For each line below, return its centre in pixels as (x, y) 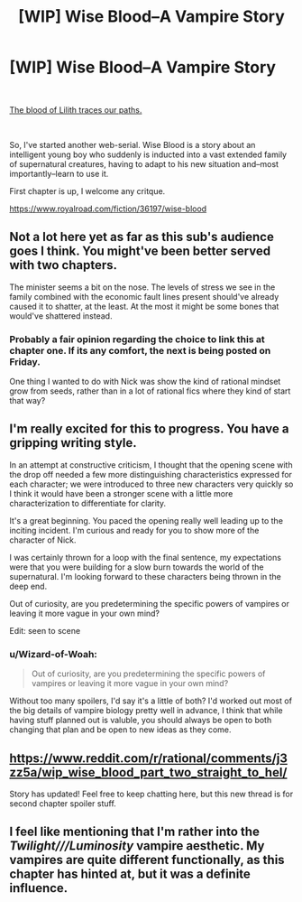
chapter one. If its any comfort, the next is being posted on (140, 350)
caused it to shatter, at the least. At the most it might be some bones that (144, 306)
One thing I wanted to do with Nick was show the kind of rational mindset (145, 382)
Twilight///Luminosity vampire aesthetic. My (137, 846)
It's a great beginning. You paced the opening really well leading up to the (146, 520)
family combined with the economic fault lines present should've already (144, 296)
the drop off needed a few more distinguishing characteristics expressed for (151, 474)
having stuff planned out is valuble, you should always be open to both (141, 721)
